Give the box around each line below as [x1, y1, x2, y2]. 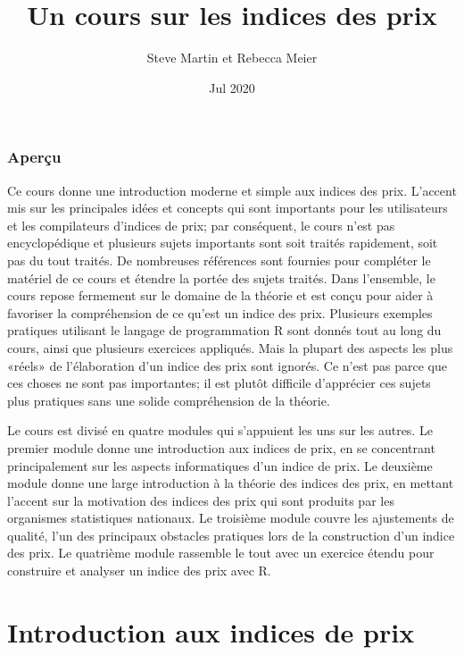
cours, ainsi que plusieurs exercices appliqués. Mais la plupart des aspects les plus [7, 338, 453, 357]
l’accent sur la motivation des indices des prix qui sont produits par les [7, 491, 394, 509]
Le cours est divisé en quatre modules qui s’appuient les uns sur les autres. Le [7, 421, 433, 440]
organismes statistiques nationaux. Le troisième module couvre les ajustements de [7, 508, 454, 527]
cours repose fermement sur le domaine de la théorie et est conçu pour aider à [7, 286, 434, 305]
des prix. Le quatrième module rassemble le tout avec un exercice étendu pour [7, 543, 435, 562]
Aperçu [7, 146, 62, 168]
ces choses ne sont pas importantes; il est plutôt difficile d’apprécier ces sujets [7, 374, 431, 392]
